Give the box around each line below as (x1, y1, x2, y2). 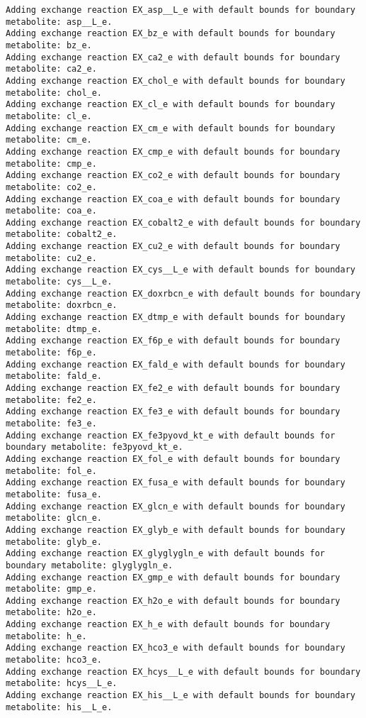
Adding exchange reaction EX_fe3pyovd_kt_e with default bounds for (6, 430, 336, 441)
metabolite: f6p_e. (6, 348, 97, 358)
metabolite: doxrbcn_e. (6, 300, 118, 311)
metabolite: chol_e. (6, 87, 103, 98)
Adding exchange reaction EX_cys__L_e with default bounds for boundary (6, 265, 355, 275)
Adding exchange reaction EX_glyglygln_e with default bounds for (6, 548, 326, 559)
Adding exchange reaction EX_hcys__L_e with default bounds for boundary (6, 666, 361, 677)
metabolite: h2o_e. (6, 607, 97, 618)
